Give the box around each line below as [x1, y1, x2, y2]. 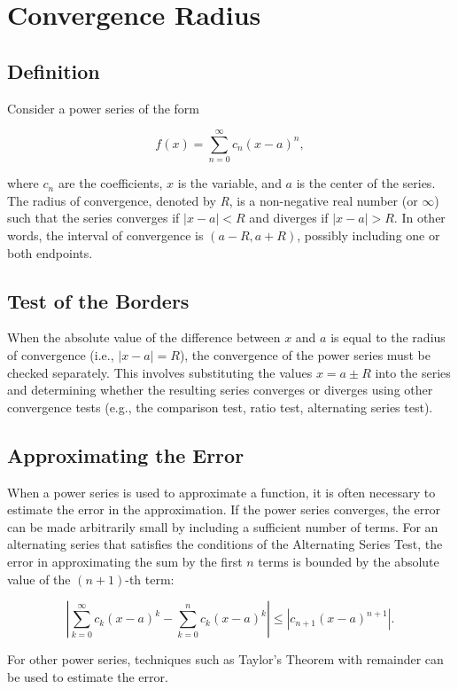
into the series [375, 363, 451, 381]
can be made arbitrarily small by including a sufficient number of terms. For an [7, 517, 439, 536]
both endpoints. [7, 243, 93, 262]
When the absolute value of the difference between [7, 328, 281, 347]
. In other [393, 208, 446, 227]
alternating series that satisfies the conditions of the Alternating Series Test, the [7, 535, 443, 553]
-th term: [125, 569, 175, 588]
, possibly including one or [297, 226, 440, 245]
